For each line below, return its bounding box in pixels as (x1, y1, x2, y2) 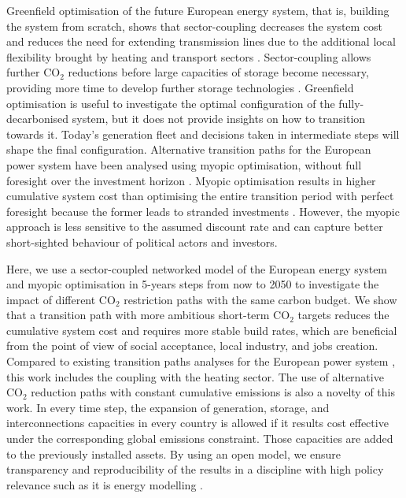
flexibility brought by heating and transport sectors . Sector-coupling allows (6, 48, 371, 65)
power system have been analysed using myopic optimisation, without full (6, 156, 362, 173)
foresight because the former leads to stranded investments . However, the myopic (6, 203, 400, 219)
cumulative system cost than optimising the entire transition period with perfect (6, 188, 394, 204)
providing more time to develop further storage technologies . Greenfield (6, 79, 354, 95)
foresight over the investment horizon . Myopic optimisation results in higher (6, 172, 376, 188)
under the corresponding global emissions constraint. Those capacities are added (6, 430, 393, 447)
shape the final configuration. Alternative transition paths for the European (6, 141, 371, 158)
